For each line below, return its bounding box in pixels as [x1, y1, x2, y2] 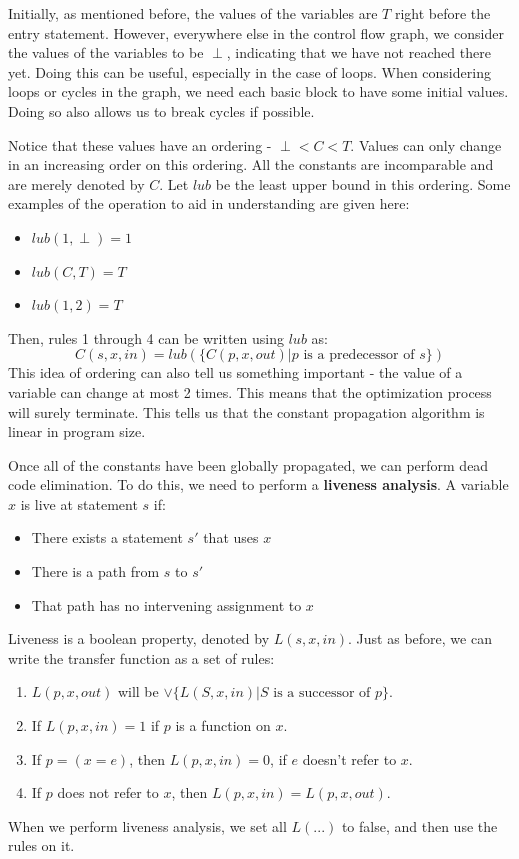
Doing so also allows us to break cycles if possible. [8, 100, 315, 121]
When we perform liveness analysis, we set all [8, 815, 287, 836]
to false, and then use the [341, 815, 498, 836]
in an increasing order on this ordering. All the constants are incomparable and [8, 154, 494, 175]
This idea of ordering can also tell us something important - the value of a [8, 362, 463, 383]
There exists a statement [31, 527, 183, 548]
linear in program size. [8, 421, 146, 442]
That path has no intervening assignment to [31, 594, 302, 615]
